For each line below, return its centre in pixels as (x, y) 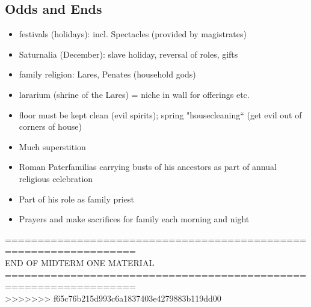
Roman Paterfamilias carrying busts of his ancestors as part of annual (148, 167)
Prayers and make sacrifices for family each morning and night (134, 219)
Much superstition (52, 146)
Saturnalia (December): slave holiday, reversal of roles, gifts (128, 54)
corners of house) (50, 126)
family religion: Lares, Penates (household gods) (107, 74)
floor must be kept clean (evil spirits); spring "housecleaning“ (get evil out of (160, 114)
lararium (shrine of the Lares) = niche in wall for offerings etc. (134, 94)
